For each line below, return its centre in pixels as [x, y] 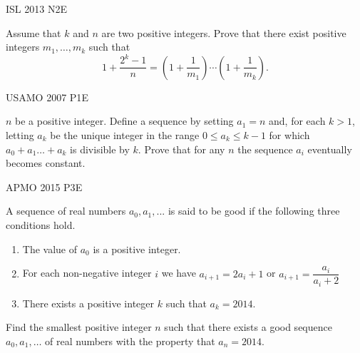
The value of [50, 249]
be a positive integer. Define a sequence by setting [124, 121]
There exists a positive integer [88, 303]
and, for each [297, 121]
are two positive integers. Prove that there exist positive [224, 32]
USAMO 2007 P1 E [47, 97]
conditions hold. [41, 224]
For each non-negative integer [87, 273]
